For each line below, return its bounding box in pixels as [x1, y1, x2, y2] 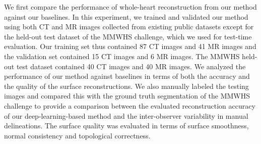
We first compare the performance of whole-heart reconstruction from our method [4, 2, 257, 12]
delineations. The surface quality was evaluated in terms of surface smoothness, [4, 120, 249, 131]
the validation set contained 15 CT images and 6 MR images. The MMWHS [4, 51, 240, 61]
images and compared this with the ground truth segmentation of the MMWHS [4, 90, 250, 101]
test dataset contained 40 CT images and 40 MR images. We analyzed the [16, 61, 246, 71]
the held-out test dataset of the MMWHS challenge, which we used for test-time [4, 31, 252, 41]
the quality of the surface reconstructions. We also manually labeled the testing [4, 80, 249, 91]
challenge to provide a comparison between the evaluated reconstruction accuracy [4, 100, 255, 111]
